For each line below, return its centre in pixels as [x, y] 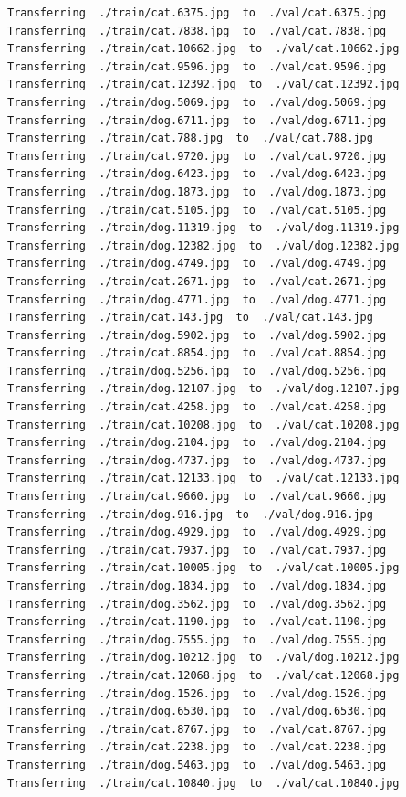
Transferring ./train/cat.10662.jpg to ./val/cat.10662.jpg [203, 49]
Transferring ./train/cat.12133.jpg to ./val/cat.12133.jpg [203, 478]
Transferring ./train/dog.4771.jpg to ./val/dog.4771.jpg [197, 299]
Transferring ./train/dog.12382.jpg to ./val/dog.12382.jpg [203, 245]
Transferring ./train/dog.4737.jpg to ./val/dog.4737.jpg [197, 460]
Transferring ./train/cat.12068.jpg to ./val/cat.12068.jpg [203, 675]
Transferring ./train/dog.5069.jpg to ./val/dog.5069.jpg [197, 102]
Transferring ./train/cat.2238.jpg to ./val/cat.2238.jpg [197, 747]
